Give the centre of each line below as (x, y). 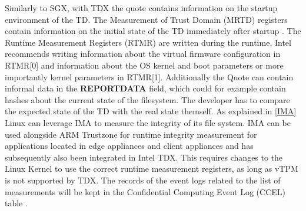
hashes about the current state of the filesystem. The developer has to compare (147, 99)
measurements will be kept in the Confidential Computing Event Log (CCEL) (145, 191)
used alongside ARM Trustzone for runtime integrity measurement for (131, 134)
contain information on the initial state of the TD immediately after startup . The (153, 31)
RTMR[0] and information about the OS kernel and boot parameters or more (144, 65)
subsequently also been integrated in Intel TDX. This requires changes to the (144, 157)
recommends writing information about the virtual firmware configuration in (143, 54)
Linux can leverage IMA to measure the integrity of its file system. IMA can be (148, 122)
